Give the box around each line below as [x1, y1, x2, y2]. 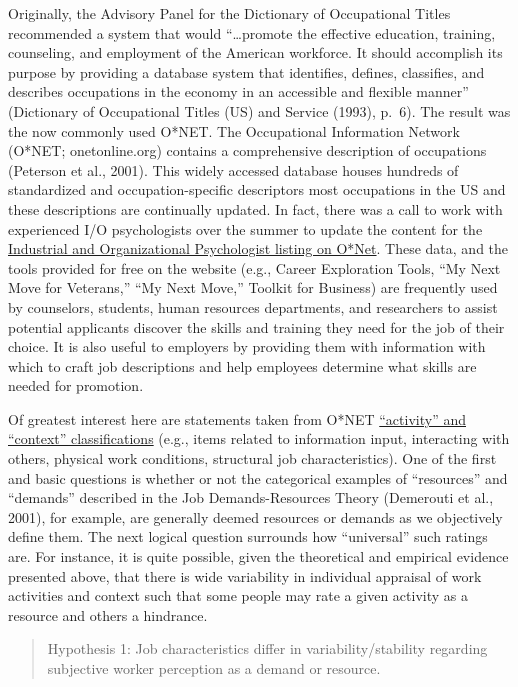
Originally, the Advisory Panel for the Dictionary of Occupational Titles [8, 3, 451, 23]
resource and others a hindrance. [8, 604, 208, 625]
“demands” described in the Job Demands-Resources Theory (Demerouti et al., [8, 487, 494, 508]
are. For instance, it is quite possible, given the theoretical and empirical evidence [8, 546, 509, 567]
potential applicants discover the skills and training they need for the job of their [8, 316, 505, 337]
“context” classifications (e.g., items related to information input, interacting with [8, 428, 510, 449]
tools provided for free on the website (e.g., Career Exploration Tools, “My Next [8, 257, 501, 278]
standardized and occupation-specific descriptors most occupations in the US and [8, 179, 506, 200]
